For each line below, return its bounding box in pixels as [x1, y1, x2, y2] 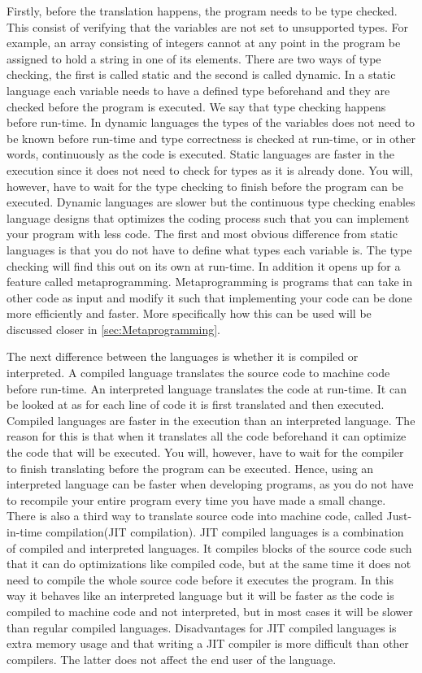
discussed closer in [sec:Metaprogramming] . [7, 320, 221, 337]
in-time [7, 523, 42, 540]
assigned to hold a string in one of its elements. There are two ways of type [7, 50, 381, 67]
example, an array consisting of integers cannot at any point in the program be [7, 34, 401, 51]
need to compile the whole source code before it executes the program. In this [7, 571, 394, 588]
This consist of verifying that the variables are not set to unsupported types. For [7, 18, 409, 35]
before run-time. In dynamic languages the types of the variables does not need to [7, 114, 415, 131]
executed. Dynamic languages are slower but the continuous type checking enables [7, 193, 415, 211]
